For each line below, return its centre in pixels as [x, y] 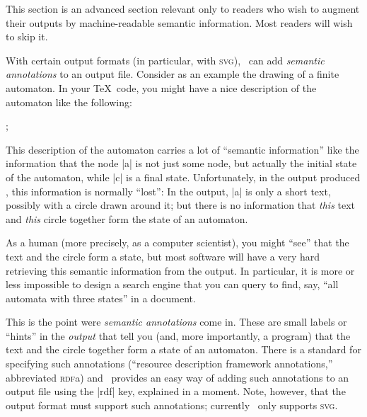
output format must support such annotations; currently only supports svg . [172, 405]
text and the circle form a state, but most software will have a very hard [163, 256]
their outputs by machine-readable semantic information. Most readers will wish [179, 22]
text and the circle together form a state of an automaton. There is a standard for [183, 349]
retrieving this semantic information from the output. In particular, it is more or [180, 270]
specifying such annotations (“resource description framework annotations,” [169, 364]
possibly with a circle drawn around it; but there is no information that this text [181, 205]
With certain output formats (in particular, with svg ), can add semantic [165, 60]
